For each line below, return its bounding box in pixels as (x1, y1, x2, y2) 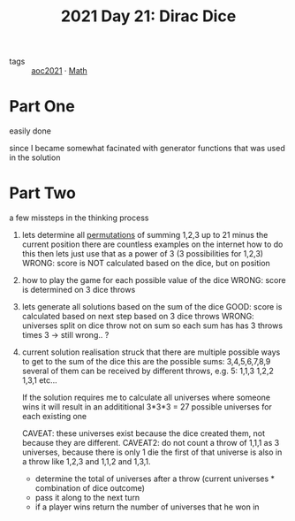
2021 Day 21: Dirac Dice (60, 6, 237, 27)
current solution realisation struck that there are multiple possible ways (21, 347, 281, 357)
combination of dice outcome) (34, 483, 146, 494)
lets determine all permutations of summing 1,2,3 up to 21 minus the (21, 230, 269, 241)
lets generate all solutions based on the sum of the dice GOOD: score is (21, 302, 283, 312)
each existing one (21, 411, 87, 422)
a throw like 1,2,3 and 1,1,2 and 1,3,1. (21, 456, 152, 467)
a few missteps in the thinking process (9, 212, 149, 223)
